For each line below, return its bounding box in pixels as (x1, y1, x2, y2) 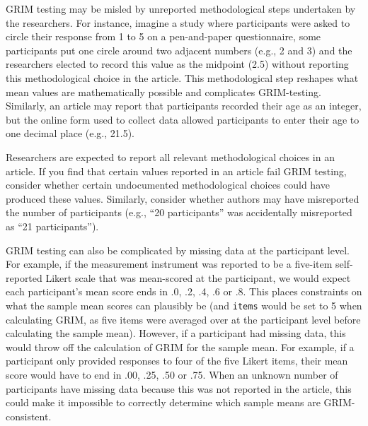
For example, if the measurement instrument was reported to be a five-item (6, 256, 333, 271)
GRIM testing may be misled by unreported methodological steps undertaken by (6, 1, 356, 16)
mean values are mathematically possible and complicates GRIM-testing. (6, 84, 321, 99)
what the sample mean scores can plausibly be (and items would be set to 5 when (6, 297, 362, 312)
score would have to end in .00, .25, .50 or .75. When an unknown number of (6, 367, 338, 381)
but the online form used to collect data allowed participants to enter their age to (6, 112, 360, 126)
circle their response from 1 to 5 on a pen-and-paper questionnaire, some (6, 29, 321, 44)
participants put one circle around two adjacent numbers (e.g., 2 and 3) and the (6, 42, 352, 57)
